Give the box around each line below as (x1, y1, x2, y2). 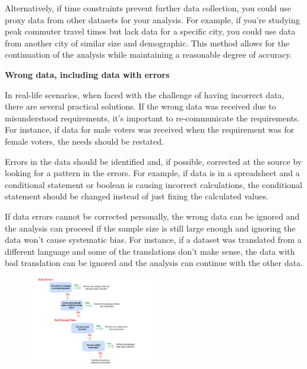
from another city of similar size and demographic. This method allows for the (5, 36, 290, 49)
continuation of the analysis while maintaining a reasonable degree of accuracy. (5, 48, 292, 61)
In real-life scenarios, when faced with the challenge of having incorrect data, (5, 88, 284, 101)
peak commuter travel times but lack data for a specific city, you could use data (5, 25, 296, 37)
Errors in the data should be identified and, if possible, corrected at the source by (5, 155, 302, 167)
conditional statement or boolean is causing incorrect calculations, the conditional (5, 178, 302, 190)
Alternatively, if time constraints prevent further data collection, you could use (5, 2, 292, 14)
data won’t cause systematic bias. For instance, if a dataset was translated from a (5, 233, 302, 246)
